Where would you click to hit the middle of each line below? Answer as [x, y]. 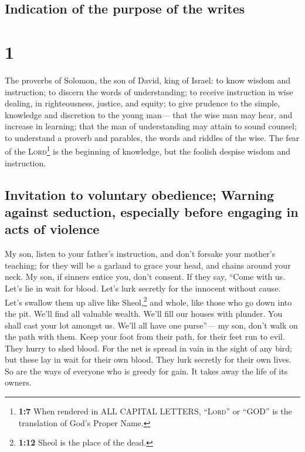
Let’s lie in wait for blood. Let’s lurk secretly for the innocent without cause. [143, 288]
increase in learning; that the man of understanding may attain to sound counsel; [151, 126]
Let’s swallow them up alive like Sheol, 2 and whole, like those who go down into [148, 301]
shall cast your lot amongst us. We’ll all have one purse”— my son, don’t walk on [151, 325]
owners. [18, 382]
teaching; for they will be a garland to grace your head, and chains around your [148, 265]
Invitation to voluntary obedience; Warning [140, 194]
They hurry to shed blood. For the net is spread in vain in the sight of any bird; [148, 348]
